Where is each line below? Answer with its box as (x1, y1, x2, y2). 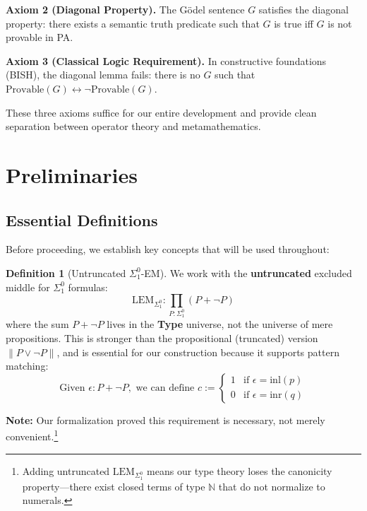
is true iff (274, 16, 313, 30)
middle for (6, 279, 50, 294)
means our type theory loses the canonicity (147, 463, 332, 478)
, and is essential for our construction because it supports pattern (56, 344, 339, 359)
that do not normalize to (218, 478, 325, 493)
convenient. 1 (6, 427, 59, 444)
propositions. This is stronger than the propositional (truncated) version (6, 331, 318, 345)
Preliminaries (6, 160, 138, 189)
